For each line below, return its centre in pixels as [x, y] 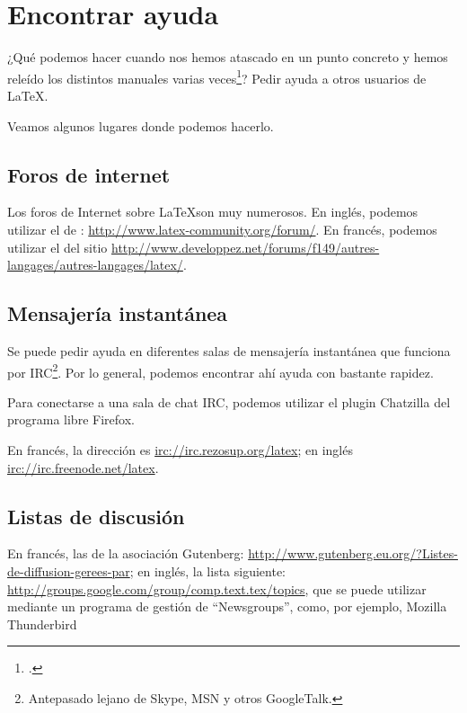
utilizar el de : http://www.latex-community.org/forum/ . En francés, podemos [222, 229]
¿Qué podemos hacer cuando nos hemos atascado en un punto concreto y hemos [228, 57]
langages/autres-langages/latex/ [95, 265]
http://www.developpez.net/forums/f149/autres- [246, 247]
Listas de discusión [96, 516]
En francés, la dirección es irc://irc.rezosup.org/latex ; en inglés [180, 449]
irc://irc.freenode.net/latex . [83, 467]
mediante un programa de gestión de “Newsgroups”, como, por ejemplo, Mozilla [227, 606]
